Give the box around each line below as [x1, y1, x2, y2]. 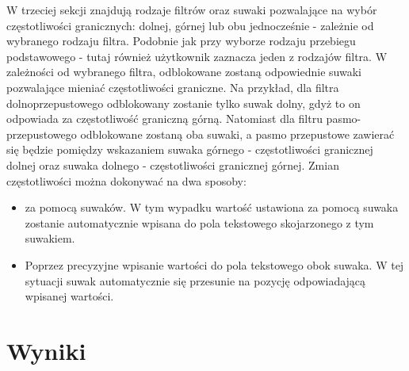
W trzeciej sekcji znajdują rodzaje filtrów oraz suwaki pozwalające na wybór [6, 2, 377, 17]
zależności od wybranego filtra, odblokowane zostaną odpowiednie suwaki [6, 63, 361, 80]
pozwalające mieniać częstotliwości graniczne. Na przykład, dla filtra [6, 78, 339, 95]
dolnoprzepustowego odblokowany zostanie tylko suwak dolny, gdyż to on [6, 94, 361, 111]
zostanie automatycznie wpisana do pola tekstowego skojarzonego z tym [25, 214, 374, 231]
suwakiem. [25, 230, 75, 247]
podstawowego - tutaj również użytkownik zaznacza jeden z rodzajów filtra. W [6, 48, 388, 64]
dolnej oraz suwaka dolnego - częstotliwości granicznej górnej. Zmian [6, 156, 339, 173]
